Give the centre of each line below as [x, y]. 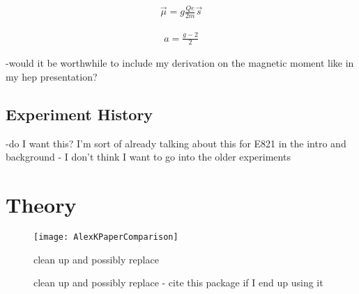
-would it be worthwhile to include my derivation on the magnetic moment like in [180, 63]
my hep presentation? [52, 76]
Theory [41, 205]
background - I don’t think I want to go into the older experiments [148, 157]
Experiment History [79, 114]
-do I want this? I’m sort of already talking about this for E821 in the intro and [176, 143]
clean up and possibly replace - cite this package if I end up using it [178, 283]
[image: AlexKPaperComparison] [106, 237]
